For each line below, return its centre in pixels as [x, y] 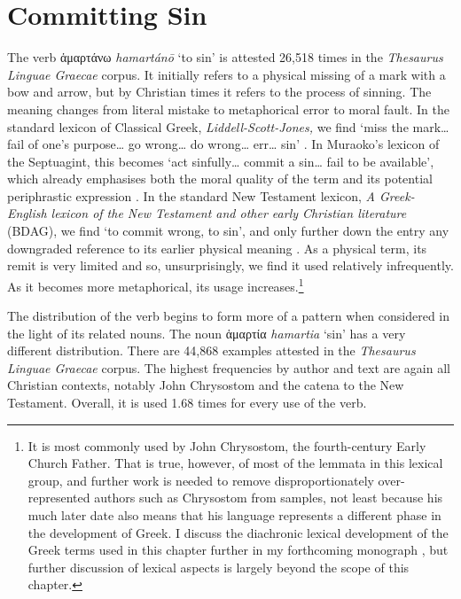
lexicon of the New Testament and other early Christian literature [229, 213]
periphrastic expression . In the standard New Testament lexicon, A [191, 195]
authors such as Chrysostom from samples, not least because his [269, 498]
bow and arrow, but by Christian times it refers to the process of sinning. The [219, 92]
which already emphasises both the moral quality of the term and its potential [220, 179]
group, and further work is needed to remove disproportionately [201, 480]
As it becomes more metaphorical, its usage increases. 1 [156, 284]
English [27, 213]
